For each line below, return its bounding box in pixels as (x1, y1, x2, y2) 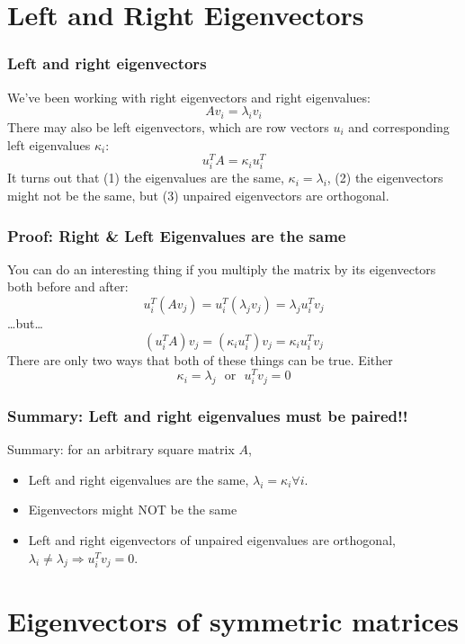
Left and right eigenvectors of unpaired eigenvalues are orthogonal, (28, 531, 396, 550)
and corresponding (348, 117, 450, 136)
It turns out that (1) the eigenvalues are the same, (7, 168, 284, 187)
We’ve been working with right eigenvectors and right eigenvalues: (7, 87, 371, 106)
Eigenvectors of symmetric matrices (7, 602, 459, 639)
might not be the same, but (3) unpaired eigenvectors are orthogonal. (7, 186, 389, 204)
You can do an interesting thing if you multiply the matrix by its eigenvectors (7, 259, 436, 278)
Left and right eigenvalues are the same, (28, 470, 249, 488)
